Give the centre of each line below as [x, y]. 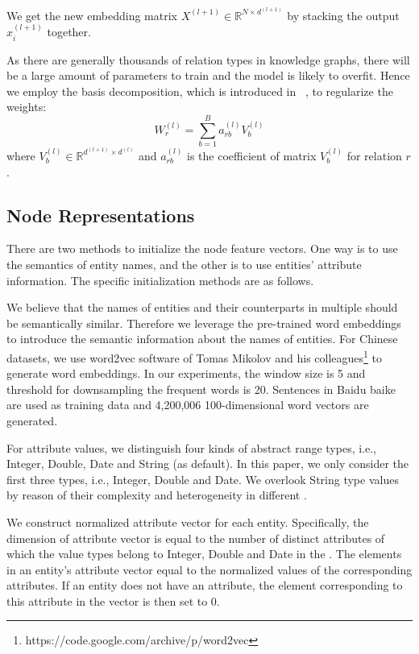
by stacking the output [343, 15]
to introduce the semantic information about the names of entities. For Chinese [202, 339]
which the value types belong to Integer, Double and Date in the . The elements [204, 554]
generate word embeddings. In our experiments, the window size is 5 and [186, 373]
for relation [374, 155]
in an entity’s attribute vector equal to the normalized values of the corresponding [209, 569]
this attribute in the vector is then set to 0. [113, 600]
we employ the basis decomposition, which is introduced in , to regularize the [200, 91]
